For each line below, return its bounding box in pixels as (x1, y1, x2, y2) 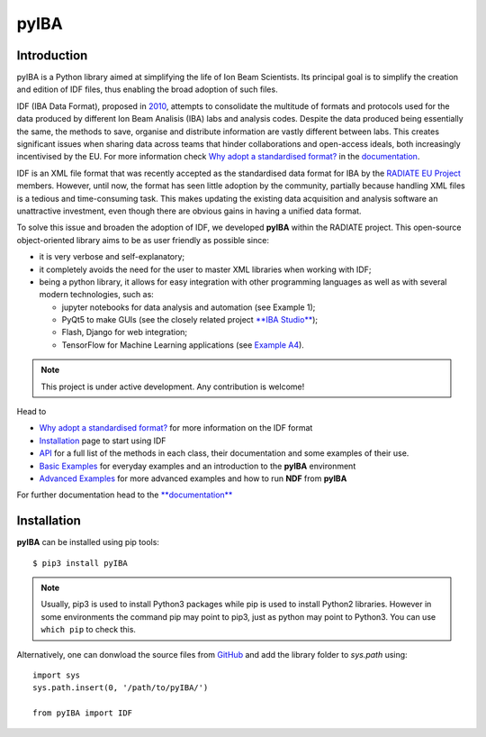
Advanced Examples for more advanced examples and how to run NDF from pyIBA (39, 473, 347, 484)
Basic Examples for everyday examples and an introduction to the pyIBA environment (39, 460, 356, 471)
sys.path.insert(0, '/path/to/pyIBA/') (32, 683, 209, 693)
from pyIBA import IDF (32, 708, 133, 718)
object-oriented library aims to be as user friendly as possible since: (16, 234, 270, 245)
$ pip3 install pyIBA (32, 558, 128, 568)
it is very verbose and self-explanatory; (39, 251, 185, 262)
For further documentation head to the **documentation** (16, 489, 233, 500)
